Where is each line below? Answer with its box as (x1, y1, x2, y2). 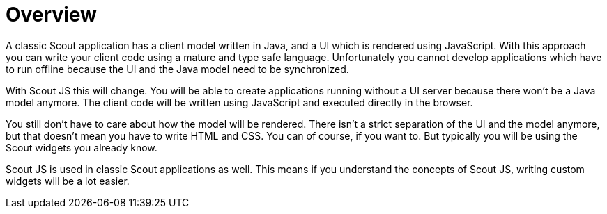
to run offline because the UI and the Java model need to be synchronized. (6, 63, 349, 75)
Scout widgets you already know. (6, 141, 157, 154)
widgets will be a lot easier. (6, 174, 130, 187)
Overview (6, 3, 97, 26)
